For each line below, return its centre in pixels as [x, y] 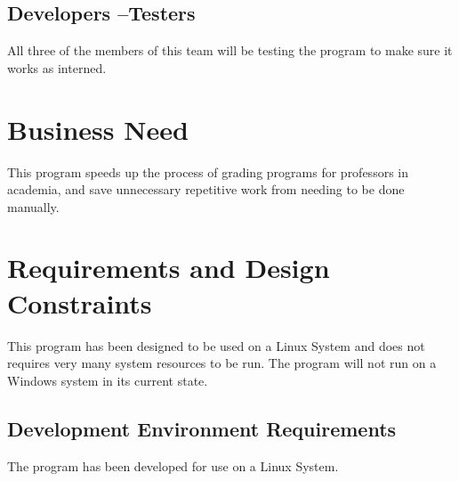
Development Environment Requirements [202, 428]
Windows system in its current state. [108, 380]
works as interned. [57, 67]
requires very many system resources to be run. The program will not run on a [222, 363]
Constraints [80, 302]
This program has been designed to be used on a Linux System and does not [216, 345]
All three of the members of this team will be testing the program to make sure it [230, 50]
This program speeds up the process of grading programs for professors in [208, 171]
